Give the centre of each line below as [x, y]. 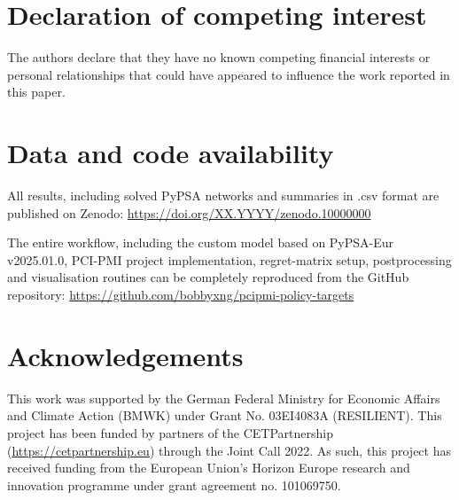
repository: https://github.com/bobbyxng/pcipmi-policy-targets [181, 294]
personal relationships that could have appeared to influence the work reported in [229, 74]
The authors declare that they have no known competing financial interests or [219, 57]
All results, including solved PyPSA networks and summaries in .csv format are [223, 195]
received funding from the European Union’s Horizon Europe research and [209, 468]
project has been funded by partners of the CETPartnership [170, 432]
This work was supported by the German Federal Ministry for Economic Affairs [224, 398]
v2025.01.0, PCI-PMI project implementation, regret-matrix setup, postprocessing [229, 259]
